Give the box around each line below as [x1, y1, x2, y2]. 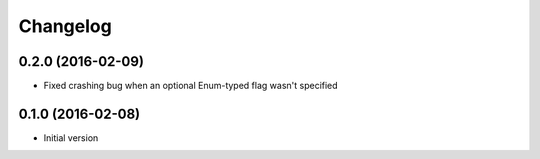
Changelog [18, 15, 112, 37]
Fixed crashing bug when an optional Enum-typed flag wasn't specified [43, 80, 339, 92]
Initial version [43, 131, 99, 144]
